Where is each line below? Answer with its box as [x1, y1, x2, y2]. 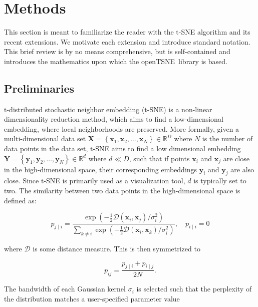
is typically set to [193, 175, 246, 186]
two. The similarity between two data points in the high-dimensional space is [4, 185, 240, 196]
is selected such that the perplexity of [136, 283, 252, 294]
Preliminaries [4, 80, 75, 96]
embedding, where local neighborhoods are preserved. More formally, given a [4, 123, 239, 134]
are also [230, 164, 254, 174]
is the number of [202, 133, 253, 144]
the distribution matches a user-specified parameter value [4, 293, 180, 303]
